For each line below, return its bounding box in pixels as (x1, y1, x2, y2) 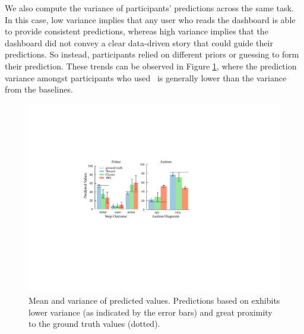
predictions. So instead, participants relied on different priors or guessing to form (5, 48, 299, 61)
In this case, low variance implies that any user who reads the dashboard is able (5, 13, 296, 26)
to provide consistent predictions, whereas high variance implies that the (5, 25, 268, 37)
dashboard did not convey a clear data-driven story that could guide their (5, 36, 273, 49)
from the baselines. (5, 83, 73, 96)
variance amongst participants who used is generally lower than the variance (5, 71, 287, 84)
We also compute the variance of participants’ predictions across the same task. (5, 2, 294, 14)
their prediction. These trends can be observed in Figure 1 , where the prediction (5, 59, 297, 72)
